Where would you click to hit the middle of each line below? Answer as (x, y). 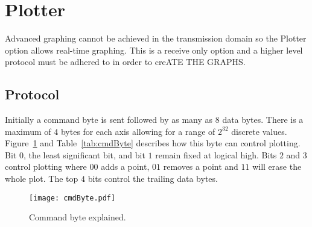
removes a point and (201, 166)
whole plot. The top (42, 179)
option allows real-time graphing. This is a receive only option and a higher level (154, 50)
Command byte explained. (78, 217)
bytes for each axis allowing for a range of (138, 131)
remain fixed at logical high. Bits (216, 154)
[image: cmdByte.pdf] (72, 198)
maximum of (28, 131)
